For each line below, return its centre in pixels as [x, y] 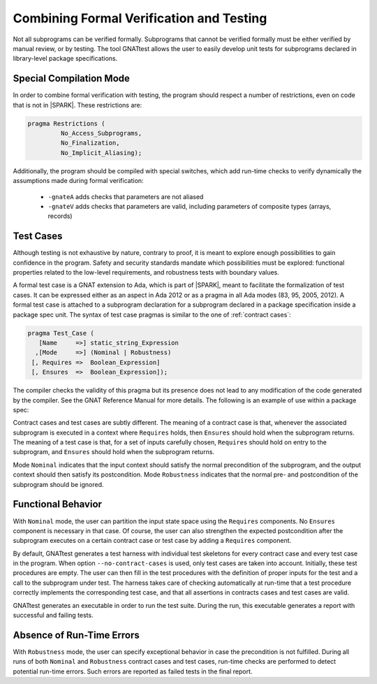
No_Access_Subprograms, [101, 133]
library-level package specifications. [65, 59]
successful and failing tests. [53, 616]
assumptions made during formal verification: [78, 181]
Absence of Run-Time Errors [76, 635]
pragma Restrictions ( [66, 123]
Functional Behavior [58, 504]
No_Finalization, [90, 143]
